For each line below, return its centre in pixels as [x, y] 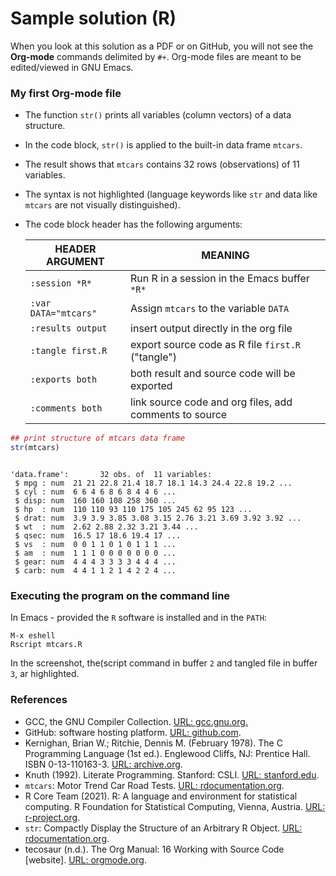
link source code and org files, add [211, 402]
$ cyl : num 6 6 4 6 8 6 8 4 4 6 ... [95, 492]
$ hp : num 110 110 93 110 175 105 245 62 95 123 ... [133, 509]
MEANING [225, 255]
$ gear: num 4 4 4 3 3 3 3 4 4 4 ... [95, 562]
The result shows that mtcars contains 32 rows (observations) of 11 [162, 164]
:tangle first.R [68, 351]
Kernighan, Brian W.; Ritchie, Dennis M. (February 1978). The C [153, 743]
